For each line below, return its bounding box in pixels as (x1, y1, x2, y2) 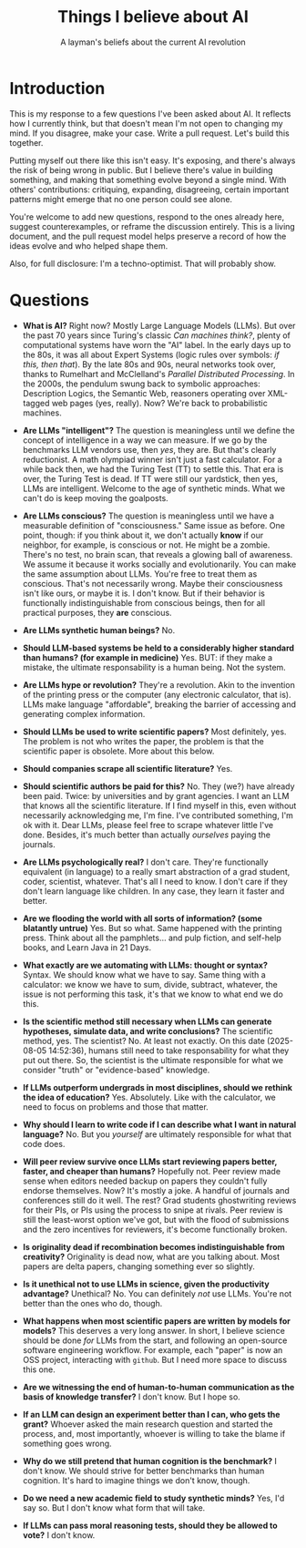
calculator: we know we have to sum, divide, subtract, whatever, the (22, 979, 278, 989)
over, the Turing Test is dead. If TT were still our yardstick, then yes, (22, 473, 278, 484)
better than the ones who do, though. (22, 1297, 163, 1308)
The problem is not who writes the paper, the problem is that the (22, 735, 264, 746)
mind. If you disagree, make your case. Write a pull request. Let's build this (9, 128, 290, 138)
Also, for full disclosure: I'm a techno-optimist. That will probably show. (9, 258, 276, 269)
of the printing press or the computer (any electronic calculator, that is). (22, 689, 291, 700)
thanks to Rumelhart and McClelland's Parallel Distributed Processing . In (22, 368, 295, 379)
